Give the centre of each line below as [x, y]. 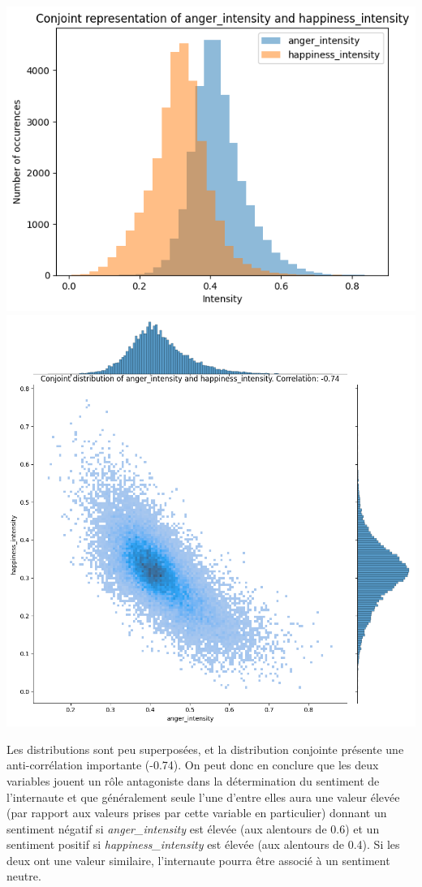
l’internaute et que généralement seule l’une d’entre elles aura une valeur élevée [203, 797]
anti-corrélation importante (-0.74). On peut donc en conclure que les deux [193, 765]
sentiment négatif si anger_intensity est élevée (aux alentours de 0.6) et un [193, 828]
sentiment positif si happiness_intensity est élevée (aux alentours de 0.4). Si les [203, 844]
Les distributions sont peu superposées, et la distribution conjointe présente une [205, 749]
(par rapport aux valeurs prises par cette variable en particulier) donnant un [197, 813]
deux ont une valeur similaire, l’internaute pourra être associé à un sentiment [198, 860]
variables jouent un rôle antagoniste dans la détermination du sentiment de [193, 780]
